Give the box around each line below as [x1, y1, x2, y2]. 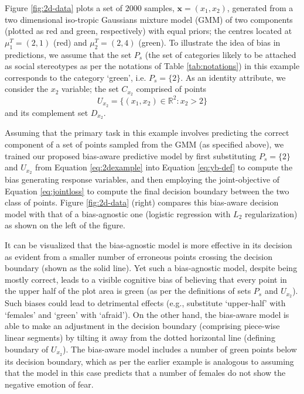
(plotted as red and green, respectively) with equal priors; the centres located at [5, 25, 292, 37]
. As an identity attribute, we [180, 71, 286, 83]
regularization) [245, 207, 298, 220]
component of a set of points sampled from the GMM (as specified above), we [5, 138, 284, 150]
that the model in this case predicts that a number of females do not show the [5, 366, 286, 379]
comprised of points [136, 83, 207, 95]
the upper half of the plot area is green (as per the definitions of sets [5, 285, 251, 297]
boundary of [5, 342, 49, 355]
